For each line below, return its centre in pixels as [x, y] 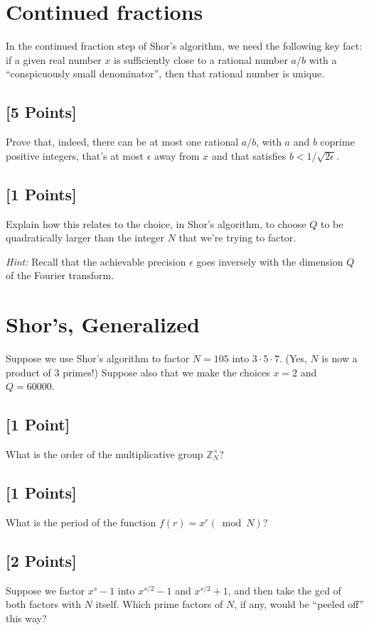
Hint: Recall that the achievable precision [96, 261]
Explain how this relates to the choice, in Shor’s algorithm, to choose [156, 223]
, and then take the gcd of [284, 590]
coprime [337, 142]
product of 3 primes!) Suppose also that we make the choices [138, 372]
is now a [339, 358]
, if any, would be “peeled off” [299, 604]
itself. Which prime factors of [159, 604]
